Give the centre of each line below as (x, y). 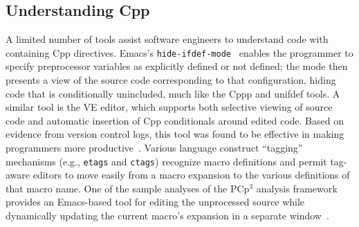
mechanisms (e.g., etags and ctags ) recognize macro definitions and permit (166, 161)
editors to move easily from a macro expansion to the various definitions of (191, 175)
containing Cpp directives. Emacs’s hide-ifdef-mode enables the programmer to (179, 52)
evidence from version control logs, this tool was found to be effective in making (175, 134)
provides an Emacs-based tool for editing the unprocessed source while (155, 202)
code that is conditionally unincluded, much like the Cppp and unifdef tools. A (173, 93)
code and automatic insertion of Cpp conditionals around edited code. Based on (175, 120)
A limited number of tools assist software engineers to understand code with (167, 39)
